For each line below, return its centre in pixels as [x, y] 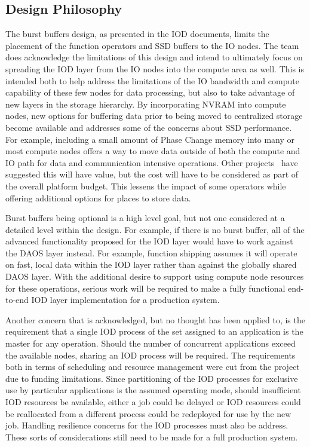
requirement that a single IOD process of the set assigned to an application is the [154, 331]
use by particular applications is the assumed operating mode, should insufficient [153, 390]
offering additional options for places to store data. [98, 198]
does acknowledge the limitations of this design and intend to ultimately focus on [154, 57]
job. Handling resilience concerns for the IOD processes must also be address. [147, 425]
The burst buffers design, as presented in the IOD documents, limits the [137, 34]
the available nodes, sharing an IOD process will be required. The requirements [151, 355]
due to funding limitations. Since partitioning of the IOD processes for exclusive [152, 378]
